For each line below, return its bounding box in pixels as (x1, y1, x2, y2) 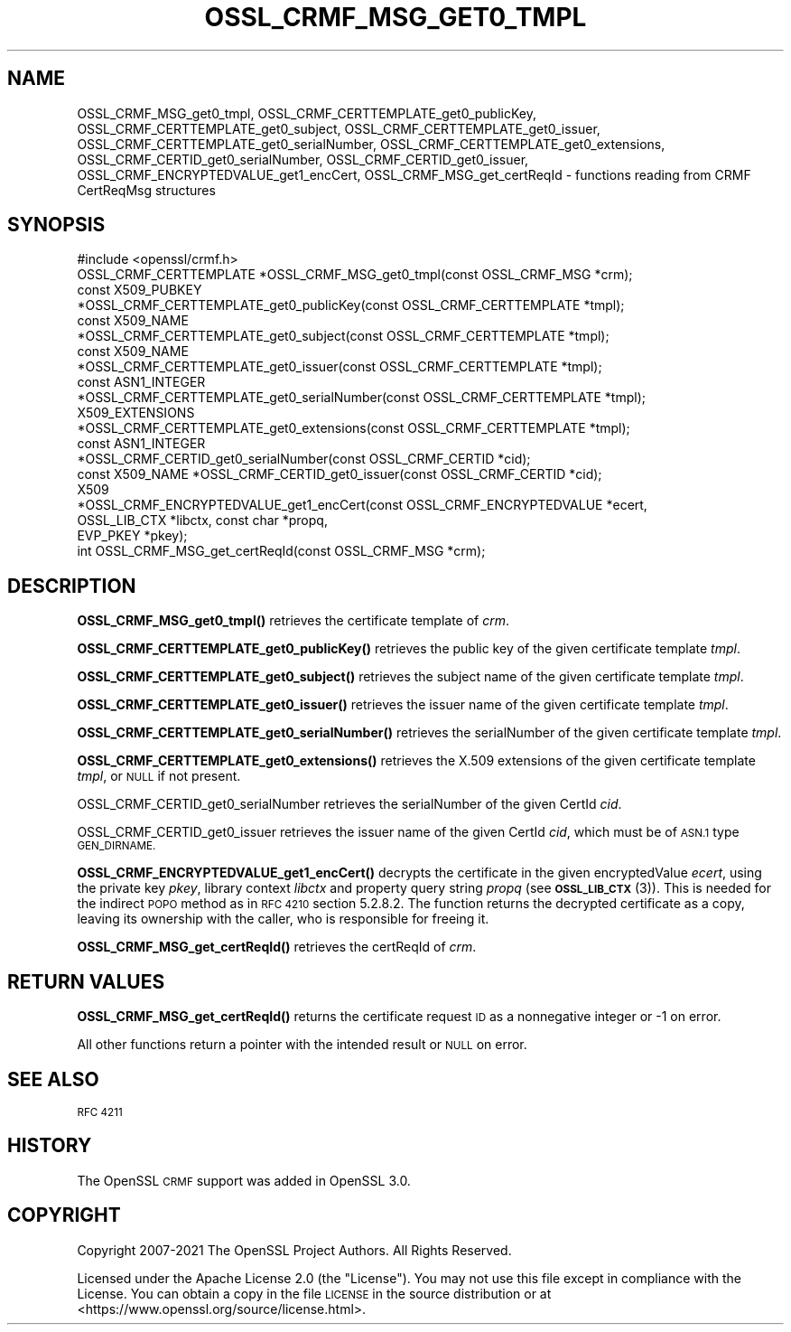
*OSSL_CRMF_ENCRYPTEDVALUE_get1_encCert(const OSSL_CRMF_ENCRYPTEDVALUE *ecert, (77, 497, 647, 513)
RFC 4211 (77, 1105, 123, 1119)
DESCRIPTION (7, 574, 136, 597)
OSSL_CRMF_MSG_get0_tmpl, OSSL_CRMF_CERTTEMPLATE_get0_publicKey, (77, 105, 536, 121)
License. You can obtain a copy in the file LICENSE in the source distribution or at (77, 1285, 552, 1301)
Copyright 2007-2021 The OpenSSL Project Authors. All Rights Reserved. (77, 1242, 512, 1258)
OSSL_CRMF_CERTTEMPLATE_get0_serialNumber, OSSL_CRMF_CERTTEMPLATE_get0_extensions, (77, 136, 665, 152)
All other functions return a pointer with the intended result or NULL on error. (77, 1037, 527, 1053)
